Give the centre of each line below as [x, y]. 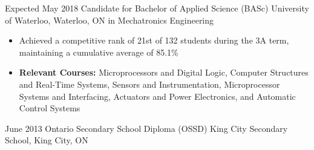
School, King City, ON [47, 140]
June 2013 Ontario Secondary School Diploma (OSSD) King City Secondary [146, 128]
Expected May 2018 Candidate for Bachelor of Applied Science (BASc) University [157, 8]
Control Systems [50, 108]
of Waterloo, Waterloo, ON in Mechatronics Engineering [110, 20]
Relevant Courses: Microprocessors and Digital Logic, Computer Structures [164, 72]
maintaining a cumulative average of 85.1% [99, 52]
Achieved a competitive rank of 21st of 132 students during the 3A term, [154, 40]
